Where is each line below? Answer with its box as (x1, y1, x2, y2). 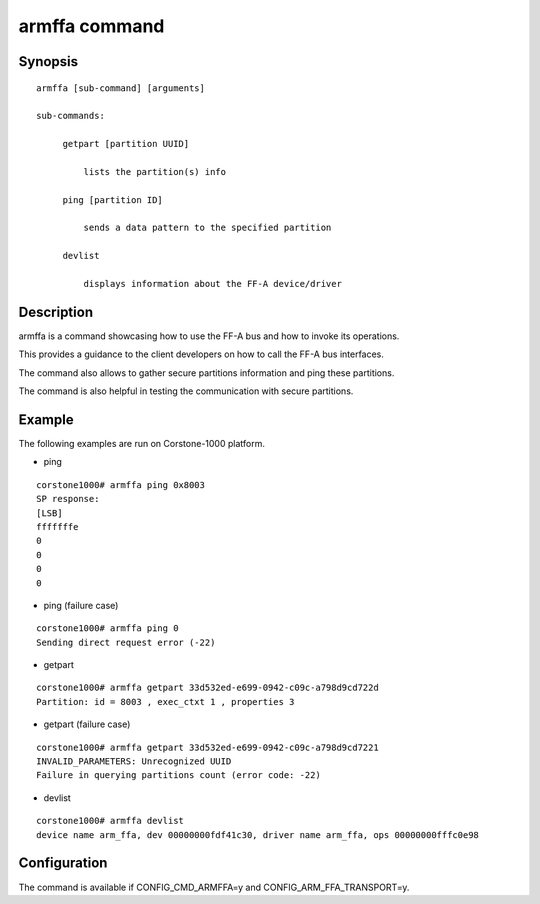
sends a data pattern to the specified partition (83, 222, 332, 234)
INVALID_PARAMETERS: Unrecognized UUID (36, 756, 232, 767)
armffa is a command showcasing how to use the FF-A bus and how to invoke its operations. (18, 330, 400, 342)
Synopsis (18, 53, 79, 70)
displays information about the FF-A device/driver (83, 278, 342, 290)
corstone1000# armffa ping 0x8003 (36, 479, 205, 490)
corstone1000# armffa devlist (36, 815, 185, 827)
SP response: (36, 493, 100, 505)
